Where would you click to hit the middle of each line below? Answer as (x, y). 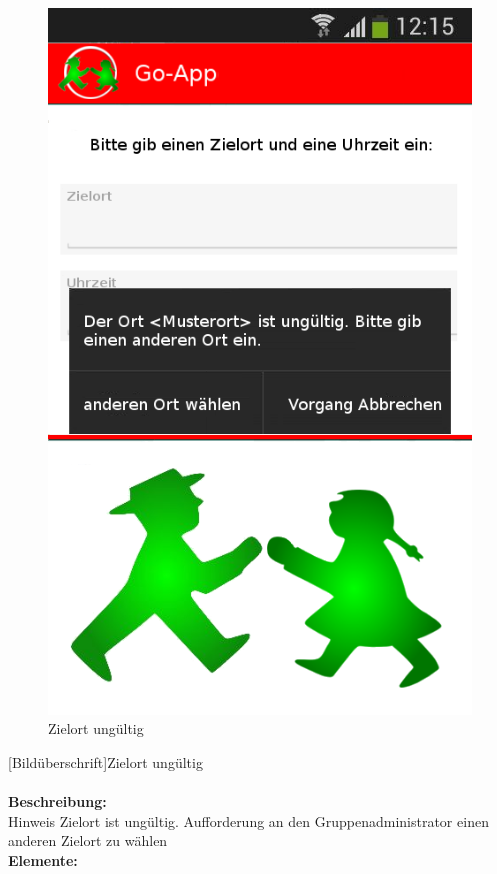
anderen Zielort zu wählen (88, 840)
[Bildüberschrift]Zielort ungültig (105, 761)
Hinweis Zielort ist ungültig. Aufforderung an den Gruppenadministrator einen (248, 820)
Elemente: (43, 859)
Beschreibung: (57, 801)
